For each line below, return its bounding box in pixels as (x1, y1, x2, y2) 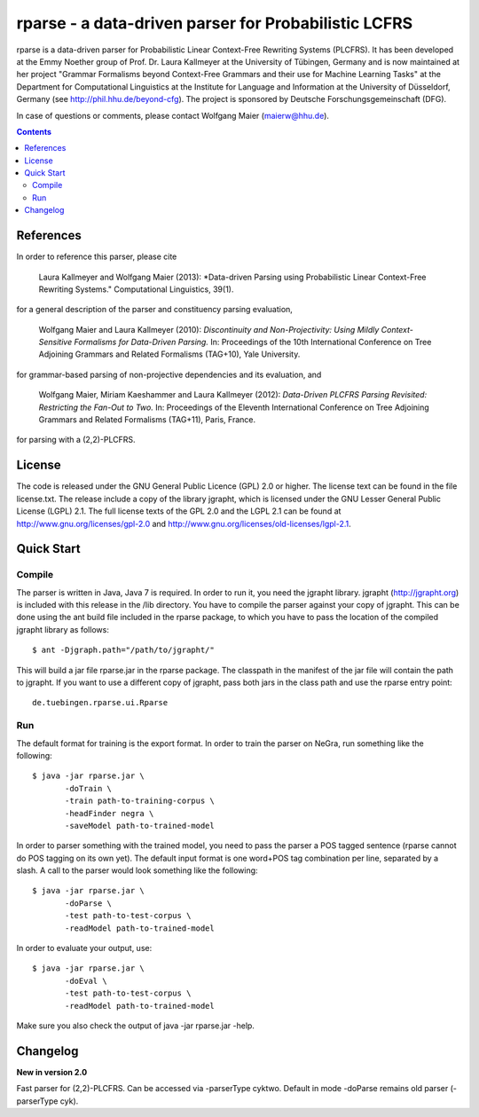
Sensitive (38, 337, 73, 348)
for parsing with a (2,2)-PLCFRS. (16, 435, 136, 445)
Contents (16, 126, 52, 137)
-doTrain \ (65, 783, 113, 793)
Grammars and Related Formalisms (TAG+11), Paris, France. (38, 414, 256, 425)
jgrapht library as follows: (16, 624, 110, 634)
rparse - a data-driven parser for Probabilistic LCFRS (16, 13, 413, 33)
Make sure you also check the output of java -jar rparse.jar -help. (16, 1020, 255, 1031)
